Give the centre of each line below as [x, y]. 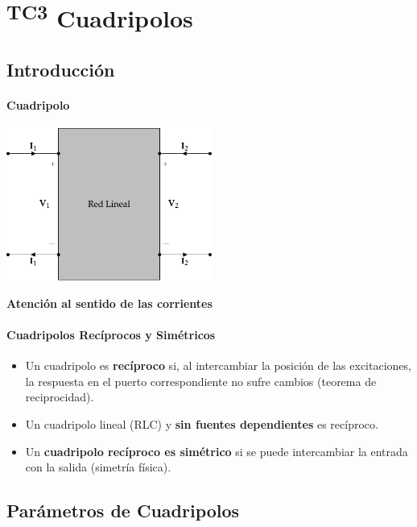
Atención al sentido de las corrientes [109, 303]
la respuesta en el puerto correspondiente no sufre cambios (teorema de [201, 381]
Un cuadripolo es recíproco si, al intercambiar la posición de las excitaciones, [218, 365]
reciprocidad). [60, 397]
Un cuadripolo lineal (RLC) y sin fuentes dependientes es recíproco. [202, 424]
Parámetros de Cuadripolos [123, 510]
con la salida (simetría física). [98, 467]
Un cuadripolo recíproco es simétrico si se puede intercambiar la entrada [217, 451]
